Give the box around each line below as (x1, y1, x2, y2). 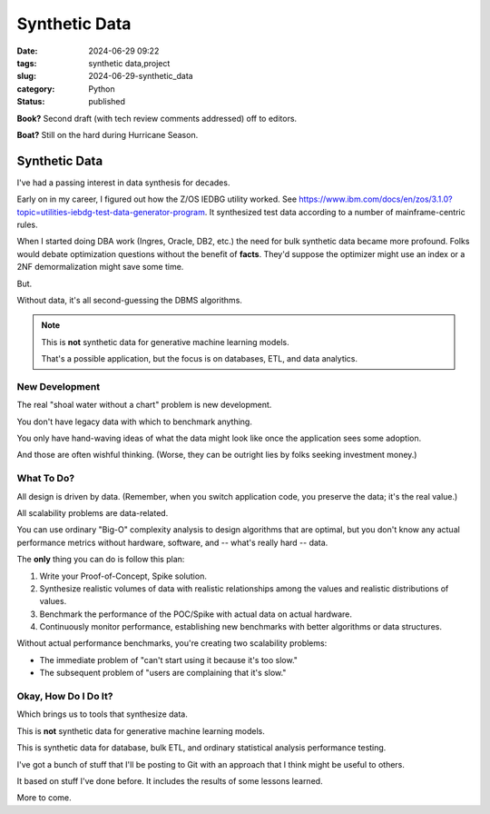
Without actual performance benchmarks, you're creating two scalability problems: (16, 638, 328, 649)
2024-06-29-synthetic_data (88, 71, 194, 82)
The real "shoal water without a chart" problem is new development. (16, 400, 272, 411)
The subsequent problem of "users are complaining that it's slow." (39, 668, 287, 679)
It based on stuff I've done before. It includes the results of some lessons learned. (16, 775, 323, 786)
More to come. (16, 792, 72, 803)
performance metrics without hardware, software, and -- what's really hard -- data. (16, 537, 328, 548)
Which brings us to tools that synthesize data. (16, 709, 188, 720)
